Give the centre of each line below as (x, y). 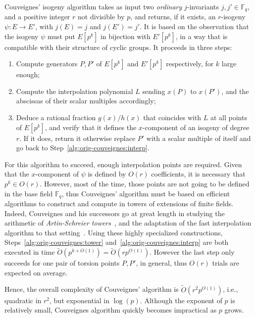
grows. (234, 310)
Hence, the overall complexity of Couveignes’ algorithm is (92, 289)
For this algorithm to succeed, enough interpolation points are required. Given (123, 164)
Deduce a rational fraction (56, 117)
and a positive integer (37, 17)
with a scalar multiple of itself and (199, 138)
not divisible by (101, 17)
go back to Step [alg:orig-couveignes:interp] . (83, 148)
